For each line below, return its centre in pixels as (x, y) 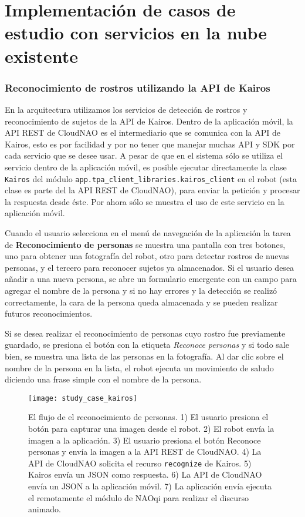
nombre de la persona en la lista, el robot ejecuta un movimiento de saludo (139, 367)
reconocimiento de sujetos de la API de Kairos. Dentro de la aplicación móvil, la (149, 121)
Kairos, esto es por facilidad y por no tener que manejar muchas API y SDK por (150, 144)
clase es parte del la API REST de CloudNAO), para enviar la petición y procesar (152, 190)
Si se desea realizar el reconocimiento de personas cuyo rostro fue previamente (145, 333)
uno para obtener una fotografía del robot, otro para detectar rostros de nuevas (147, 256)
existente (41, 56)
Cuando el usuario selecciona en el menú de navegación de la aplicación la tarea (148, 232)
